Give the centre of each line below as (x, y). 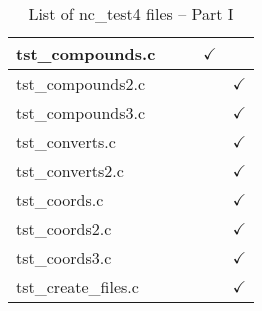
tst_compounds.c (86, 53)
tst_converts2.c (70, 170)
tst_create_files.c (77, 286)
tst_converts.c (66, 141)
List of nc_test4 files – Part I (131, 13)
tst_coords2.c (64, 228)
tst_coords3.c (64, 257)
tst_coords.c (60, 199)
